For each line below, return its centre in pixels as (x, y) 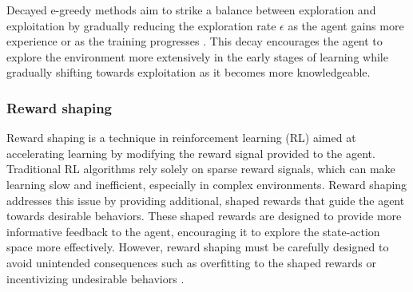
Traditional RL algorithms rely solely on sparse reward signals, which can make (201, 169)
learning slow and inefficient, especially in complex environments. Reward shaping (207, 184)
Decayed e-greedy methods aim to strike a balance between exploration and (191, 10)
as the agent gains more (346, 25)
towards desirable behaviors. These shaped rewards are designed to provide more (204, 216)
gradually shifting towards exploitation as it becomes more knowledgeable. (189, 72)
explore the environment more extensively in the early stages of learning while (197, 56)
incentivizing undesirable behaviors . (95, 278)
